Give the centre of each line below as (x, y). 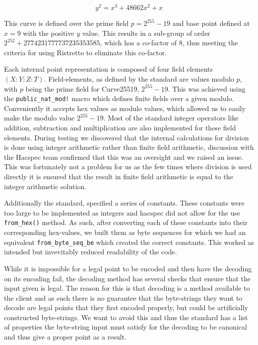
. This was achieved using (207, 88)
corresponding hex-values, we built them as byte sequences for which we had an (125, 232)
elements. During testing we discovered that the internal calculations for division (127, 137)
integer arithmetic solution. (45, 186)
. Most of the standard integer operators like (171, 118)
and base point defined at (211, 23)
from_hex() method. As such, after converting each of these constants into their (126, 222)
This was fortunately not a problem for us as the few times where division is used (128, 167)
